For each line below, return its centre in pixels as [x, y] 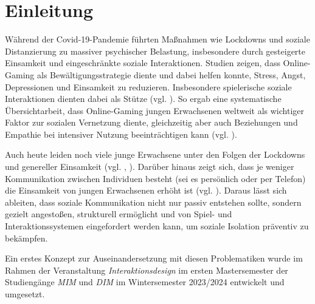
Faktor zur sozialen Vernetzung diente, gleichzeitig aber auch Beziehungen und [151, 122]
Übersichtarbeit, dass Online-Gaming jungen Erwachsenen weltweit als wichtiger [154, 110]
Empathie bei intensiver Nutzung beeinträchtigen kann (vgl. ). [121, 134]
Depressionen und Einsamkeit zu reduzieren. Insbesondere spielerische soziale [148, 86]
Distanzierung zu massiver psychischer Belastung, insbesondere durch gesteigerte [155, 51]
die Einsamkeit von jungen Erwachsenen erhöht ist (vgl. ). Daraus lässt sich [146, 190]
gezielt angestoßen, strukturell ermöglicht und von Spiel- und [119, 214]
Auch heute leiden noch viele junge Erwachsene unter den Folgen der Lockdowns [155, 154]
